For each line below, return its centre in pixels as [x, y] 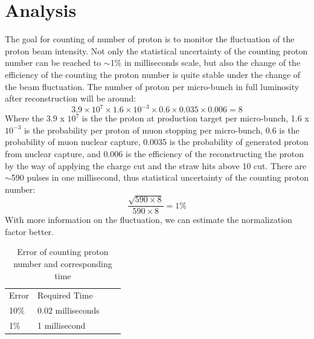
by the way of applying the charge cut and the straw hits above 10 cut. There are [156, 165]
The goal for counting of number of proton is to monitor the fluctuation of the [150, 39]
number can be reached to [53, 63]
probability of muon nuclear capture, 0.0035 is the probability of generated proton [157, 142]
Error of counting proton [63, 252]
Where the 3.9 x [35, 118]
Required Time [65, 295]
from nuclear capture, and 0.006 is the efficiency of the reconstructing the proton [155, 153]
